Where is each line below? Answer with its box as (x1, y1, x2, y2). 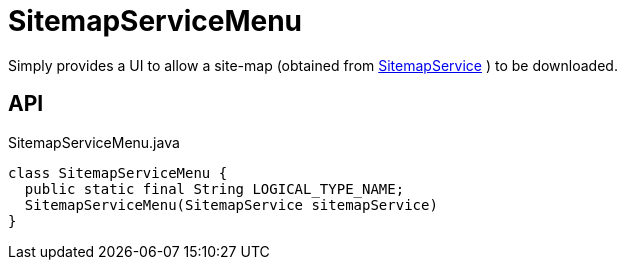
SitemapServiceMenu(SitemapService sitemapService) (24, 196, 438, 213)
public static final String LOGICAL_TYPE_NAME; (24, 180, 405, 197)
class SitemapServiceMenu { (8, 164, 228, 181)
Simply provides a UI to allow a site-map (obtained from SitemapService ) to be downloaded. (8, 56, 618, 74)
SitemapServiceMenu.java (8, 133, 180, 151)
